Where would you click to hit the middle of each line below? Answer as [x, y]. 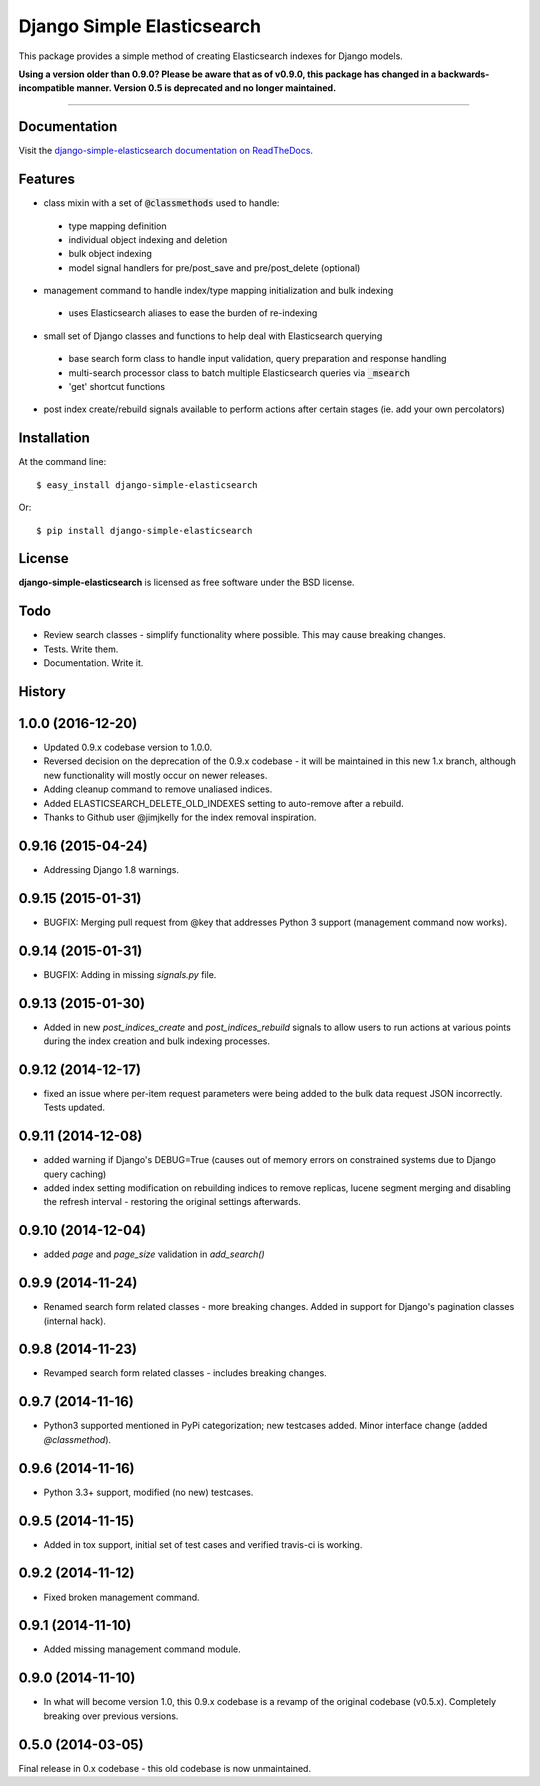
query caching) [75, 1174]
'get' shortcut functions [116, 387]
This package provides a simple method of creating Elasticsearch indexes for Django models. [211, 56]
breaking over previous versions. [111, 1716]
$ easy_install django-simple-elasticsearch [147, 484]
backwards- [463, 74]
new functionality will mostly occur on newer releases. [155, 775]
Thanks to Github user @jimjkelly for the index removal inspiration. [180, 817]
